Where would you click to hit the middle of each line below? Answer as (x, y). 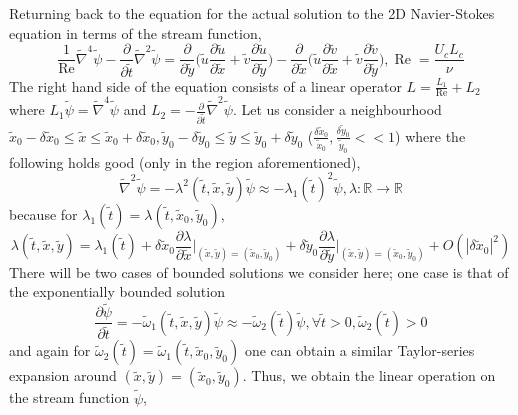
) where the (430, 135)
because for (43, 213)
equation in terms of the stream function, (135, 32)
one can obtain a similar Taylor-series (359, 350)
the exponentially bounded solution (117, 291)
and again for (50, 350)
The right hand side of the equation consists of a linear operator (205, 85)
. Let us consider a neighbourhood (337, 109)
